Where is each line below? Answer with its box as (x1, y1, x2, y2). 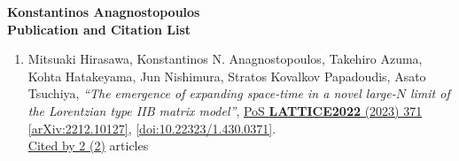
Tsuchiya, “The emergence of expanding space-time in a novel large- (27, 84, 396, 103)
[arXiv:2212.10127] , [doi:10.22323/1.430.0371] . (27, 119, 276, 137)
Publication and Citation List (7, 19, 191, 38)
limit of (409, 84, 450, 103)
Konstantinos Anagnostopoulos (7, 3, 200, 20)
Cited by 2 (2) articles (27, 136, 149, 155)
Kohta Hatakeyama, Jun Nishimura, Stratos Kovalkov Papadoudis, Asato (27, 66, 426, 85)
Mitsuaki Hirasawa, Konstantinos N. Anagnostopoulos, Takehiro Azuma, (27, 50, 423, 68)
